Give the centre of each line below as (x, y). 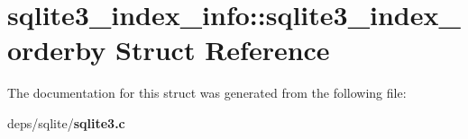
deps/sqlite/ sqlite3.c (66, 122)
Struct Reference (223, 50)
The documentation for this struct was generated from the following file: (207, 93)
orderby (57, 50)
